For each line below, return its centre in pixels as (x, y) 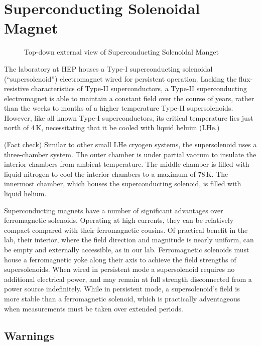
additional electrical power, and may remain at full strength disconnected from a (128, 279)
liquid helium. (25, 194)
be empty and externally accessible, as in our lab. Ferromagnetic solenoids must (127, 249)
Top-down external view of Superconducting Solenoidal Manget (121, 52)
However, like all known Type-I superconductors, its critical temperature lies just (129, 117)
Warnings (29, 335)
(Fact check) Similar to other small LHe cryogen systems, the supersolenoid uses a (130, 144)
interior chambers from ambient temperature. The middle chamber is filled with (127, 164)
